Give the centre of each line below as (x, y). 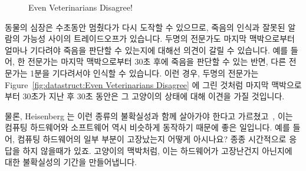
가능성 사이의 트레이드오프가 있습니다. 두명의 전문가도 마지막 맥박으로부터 (159, 38)
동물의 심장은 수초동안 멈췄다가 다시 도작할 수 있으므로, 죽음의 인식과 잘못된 (145, 27)
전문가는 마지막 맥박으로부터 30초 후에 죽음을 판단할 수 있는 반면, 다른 (157, 61)
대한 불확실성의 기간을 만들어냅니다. (71, 162)
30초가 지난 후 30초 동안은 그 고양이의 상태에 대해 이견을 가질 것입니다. (154, 96)
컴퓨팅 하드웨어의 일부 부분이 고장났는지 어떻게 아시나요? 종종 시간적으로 (152, 138)
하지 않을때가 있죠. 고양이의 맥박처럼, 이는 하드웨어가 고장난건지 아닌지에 (157, 150)
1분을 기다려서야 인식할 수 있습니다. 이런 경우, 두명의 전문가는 (144, 73)
